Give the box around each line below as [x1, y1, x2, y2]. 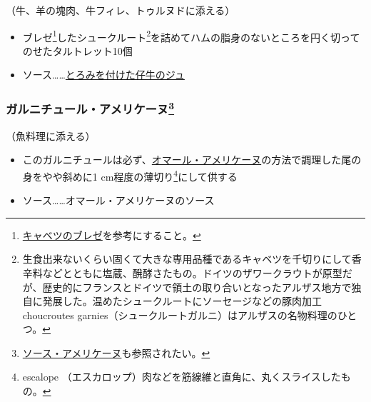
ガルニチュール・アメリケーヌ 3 [6, 98, 175, 118]
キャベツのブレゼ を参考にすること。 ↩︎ [22, 227, 201, 242]
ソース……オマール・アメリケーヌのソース [22, 193, 215, 208]
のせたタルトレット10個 [22, 43, 133, 58]
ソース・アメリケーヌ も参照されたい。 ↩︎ [22, 345, 210, 360]
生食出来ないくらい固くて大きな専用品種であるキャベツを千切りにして [22, 251, 352, 266]
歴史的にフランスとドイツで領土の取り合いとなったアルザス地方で [42, 279, 352, 294]
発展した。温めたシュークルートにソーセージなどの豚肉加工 [42, 293, 322, 308]
